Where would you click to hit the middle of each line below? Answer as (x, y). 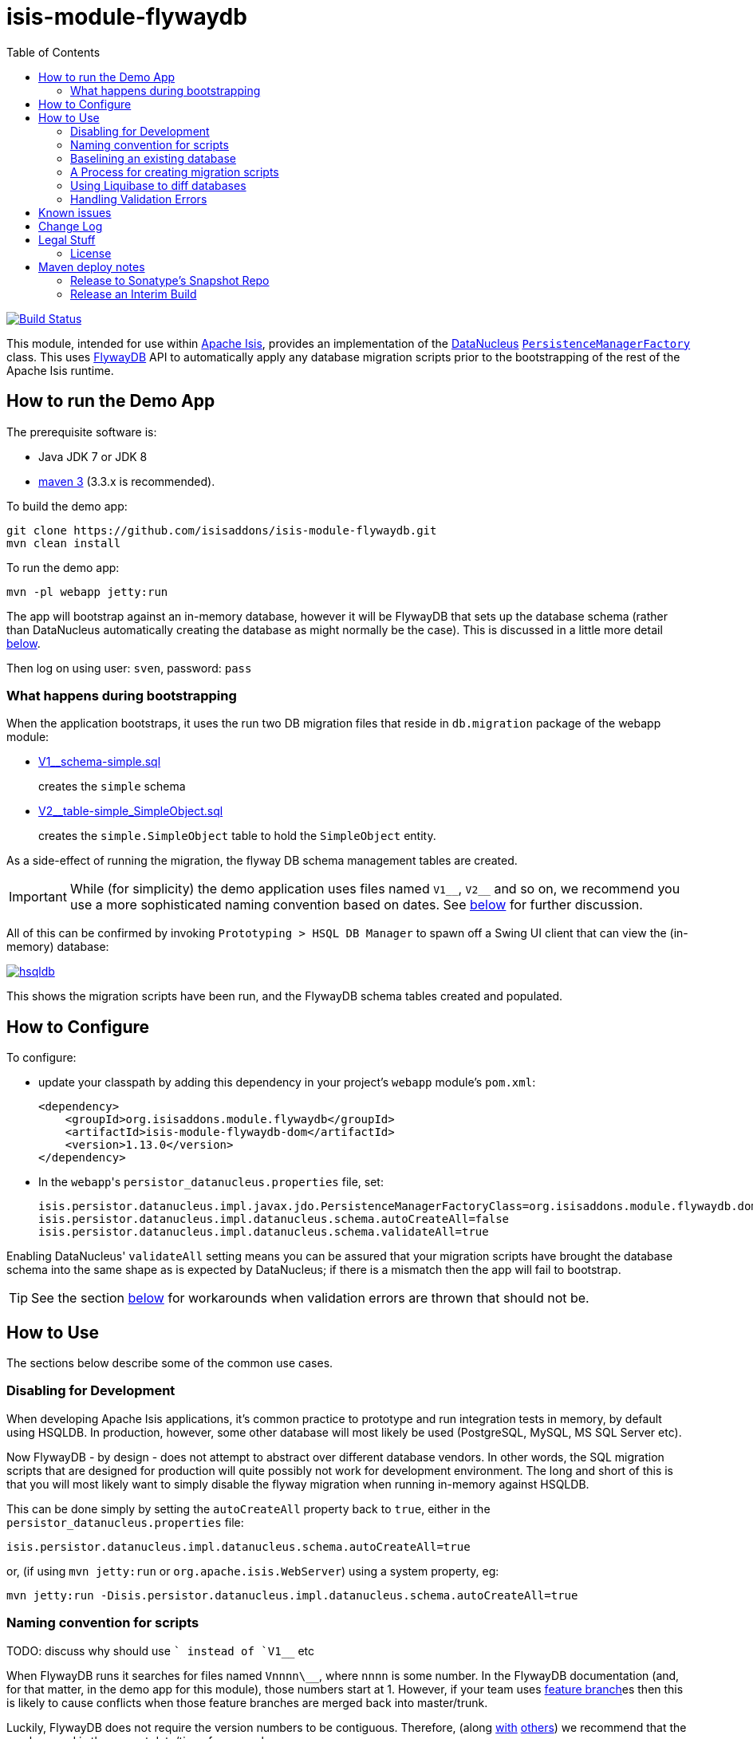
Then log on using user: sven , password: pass (129, 668)
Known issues (75, 212)
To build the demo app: (67, 506)
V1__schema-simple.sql (100, 762)
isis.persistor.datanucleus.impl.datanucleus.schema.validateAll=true (264, 1232)
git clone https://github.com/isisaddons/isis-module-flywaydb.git (222, 530)
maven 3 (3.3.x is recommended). (127, 481)
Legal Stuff (67, 239)
